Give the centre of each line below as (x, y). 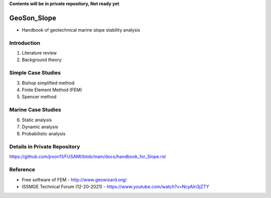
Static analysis (37, 120)
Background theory (42, 60)
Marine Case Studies (35, 110)
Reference (22, 169)
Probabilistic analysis (44, 134)
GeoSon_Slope (33, 18)
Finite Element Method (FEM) (52, 90)
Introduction (25, 43)
